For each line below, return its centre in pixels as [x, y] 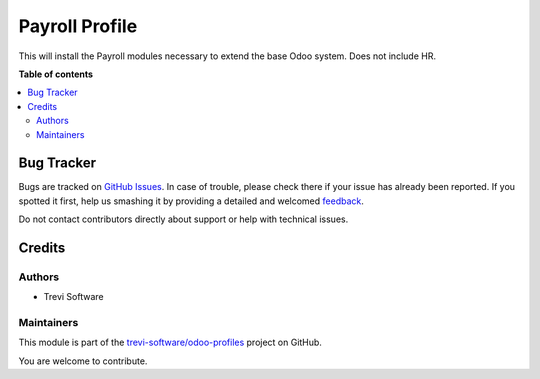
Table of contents [56, 74]
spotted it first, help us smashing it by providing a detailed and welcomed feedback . [191, 201]
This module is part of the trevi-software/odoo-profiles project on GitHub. [170, 342]
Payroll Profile [78, 26]
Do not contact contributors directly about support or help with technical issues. [183, 219]
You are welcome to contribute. [83, 361]
